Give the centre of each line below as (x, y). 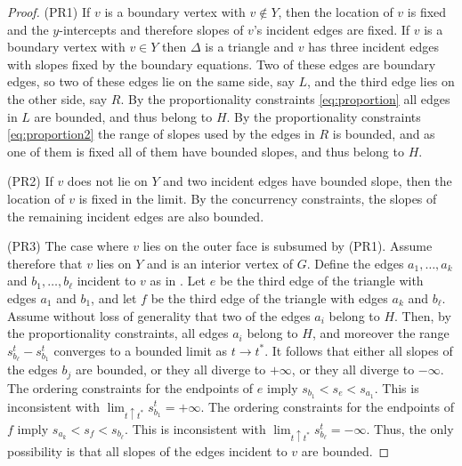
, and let (114, 297)
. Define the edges (355, 263)
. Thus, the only (410, 428)
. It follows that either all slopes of (359, 350)
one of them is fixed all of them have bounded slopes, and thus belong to (206, 151)
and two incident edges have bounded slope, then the (308, 181)
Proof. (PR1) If (49, 12)
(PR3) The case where (68, 246)
